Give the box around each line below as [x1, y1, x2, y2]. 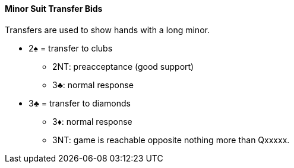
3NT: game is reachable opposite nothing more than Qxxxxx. [52, 134, 290, 145]
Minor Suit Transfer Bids [5, 4, 103, 14]
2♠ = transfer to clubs [29, 43, 113, 53]
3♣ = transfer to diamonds [29, 98, 131, 108]
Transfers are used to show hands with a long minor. [5, 24, 210, 35]
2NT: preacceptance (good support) [52, 61, 194, 72]
